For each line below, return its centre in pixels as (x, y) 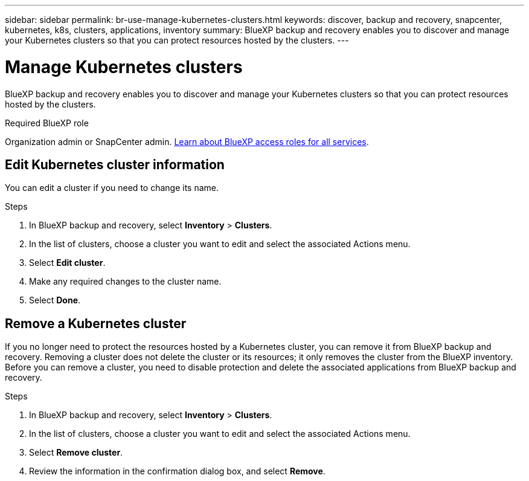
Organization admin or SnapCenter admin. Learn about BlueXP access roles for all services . (187, 141)
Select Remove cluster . (76, 453)
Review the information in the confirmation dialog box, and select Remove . (177, 471)
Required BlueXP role (47, 123)
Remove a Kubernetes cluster (96, 323)
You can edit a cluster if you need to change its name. (112, 188)
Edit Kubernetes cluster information (115, 164)
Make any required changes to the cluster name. (125, 282)
